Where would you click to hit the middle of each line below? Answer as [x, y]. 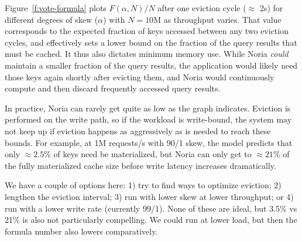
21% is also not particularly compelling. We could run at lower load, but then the [151, 220]
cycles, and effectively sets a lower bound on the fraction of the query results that [151, 42]
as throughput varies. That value [222, 19]
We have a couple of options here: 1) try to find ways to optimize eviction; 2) [143, 185]
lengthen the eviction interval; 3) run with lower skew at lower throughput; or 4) [149, 196]
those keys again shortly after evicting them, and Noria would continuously [140, 77]
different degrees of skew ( [52, 19]
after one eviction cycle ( [202, 8]
